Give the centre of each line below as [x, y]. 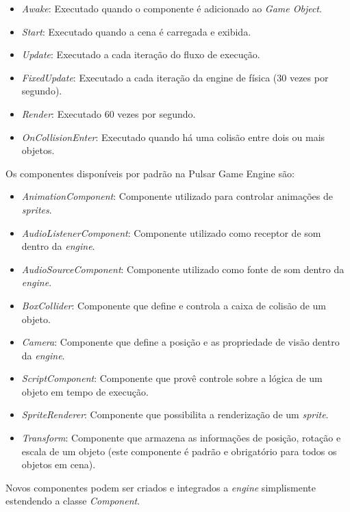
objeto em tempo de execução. [85, 391]
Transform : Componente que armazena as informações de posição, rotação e [181, 438]
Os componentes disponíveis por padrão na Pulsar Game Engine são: [150, 173]
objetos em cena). [59, 464]
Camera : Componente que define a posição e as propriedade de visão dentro [180, 342]
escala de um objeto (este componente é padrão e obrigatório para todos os [179, 451]
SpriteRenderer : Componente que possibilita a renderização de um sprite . [175, 414]
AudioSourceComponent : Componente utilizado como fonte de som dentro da [183, 269]
